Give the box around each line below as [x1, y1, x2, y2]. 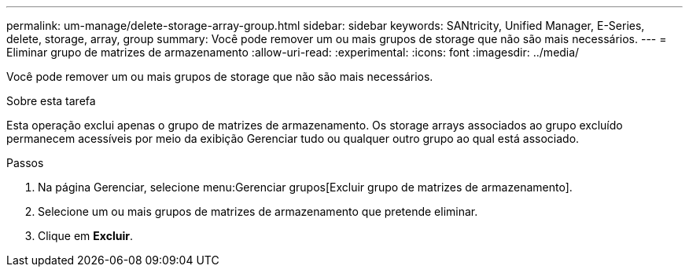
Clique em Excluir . [38, 229, 133, 242]
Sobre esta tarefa [6, 94, 96, 107]
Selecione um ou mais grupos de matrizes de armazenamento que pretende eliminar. [38, 205, 478, 218]
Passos [6, 156, 44, 169]
